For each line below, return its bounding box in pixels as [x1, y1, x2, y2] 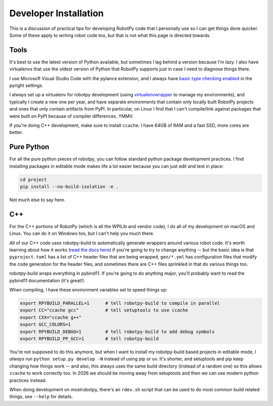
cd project [20, 176, 47, 182]
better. [9, 129, 23, 135]
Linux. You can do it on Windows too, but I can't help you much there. [9, 231, 154, 237]
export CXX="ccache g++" [20, 314, 82, 320]
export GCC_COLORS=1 [20, 322, 71, 327]
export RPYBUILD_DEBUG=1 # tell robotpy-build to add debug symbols [20, 328, 215, 335]
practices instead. [9, 377, 47, 383]
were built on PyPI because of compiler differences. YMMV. [9, 113, 134, 119]
